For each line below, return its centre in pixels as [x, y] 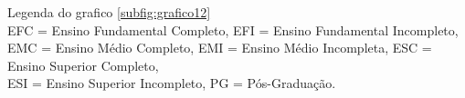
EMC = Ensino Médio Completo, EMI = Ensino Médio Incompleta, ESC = [220, 48]
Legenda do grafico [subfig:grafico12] [109, 12]
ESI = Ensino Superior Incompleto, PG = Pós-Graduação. [172, 83]
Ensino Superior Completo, [83, 65]
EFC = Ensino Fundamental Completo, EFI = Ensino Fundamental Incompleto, [233, 29]
